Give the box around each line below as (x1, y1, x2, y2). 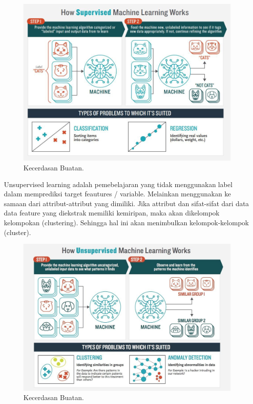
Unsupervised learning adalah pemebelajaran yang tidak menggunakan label (4, 179, 232, 189)
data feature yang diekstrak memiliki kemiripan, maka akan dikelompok (4, 208, 220, 218)
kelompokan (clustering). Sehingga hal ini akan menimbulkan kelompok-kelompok (4, 217, 249, 227)
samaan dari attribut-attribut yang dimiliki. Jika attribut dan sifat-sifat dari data (4, 198, 249, 208)
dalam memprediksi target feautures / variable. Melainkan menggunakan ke (4, 189, 231, 199)
